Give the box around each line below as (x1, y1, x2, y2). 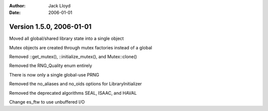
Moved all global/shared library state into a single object (9, 36, 124, 41)
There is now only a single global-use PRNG (9, 72, 99, 77)
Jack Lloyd (48, 3, 71, 8)
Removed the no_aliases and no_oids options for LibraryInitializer (9, 81, 142, 87)
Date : (9, 10, 21, 16)
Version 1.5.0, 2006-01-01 (9, 23, 92, 31)
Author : (9, 3, 26, 8)
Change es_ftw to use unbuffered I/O (9, 99, 85, 105)
